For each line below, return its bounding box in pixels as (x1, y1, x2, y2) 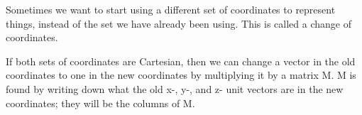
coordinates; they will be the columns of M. (6, 95, 195, 110)
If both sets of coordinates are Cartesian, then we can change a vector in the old (6, 53, 356, 68)
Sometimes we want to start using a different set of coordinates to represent (6, 2, 336, 16)
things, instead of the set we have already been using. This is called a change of (6, 16, 351, 31)
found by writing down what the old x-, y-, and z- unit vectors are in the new (6, 81, 344, 96)
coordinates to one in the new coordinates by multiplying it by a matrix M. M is (6, 67, 356, 82)
